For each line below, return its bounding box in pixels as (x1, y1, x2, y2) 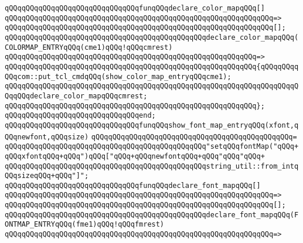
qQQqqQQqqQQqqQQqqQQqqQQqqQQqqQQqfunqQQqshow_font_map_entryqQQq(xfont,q (5, 121, 299, 129)
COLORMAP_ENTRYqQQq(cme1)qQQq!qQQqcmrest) (5, 43, 173, 52)
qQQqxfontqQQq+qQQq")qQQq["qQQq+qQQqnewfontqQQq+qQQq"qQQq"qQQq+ (5, 152, 265, 160)
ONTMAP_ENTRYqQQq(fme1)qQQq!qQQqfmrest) (5, 220, 165, 229)
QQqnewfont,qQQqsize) (5, 132, 89, 141)
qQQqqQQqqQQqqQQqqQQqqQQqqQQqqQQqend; (5, 111, 156, 120)
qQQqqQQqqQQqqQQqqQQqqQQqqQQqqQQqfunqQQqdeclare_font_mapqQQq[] (5, 181, 261, 190)
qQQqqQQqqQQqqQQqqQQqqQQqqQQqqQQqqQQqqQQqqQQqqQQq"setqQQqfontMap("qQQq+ (5, 142, 299, 151)
